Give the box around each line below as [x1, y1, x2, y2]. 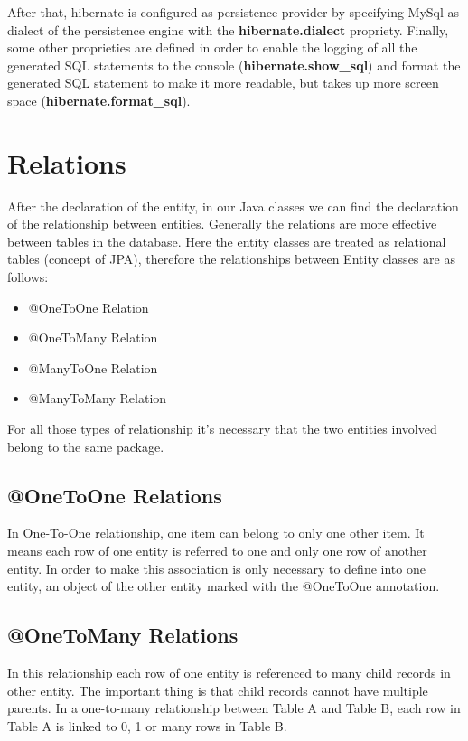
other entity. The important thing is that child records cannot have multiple [7, 680, 428, 699]
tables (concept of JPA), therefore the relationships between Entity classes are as [7, 249, 455, 268]
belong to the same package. [7, 436, 164, 455]
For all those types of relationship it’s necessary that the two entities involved [7, 419, 437, 438]
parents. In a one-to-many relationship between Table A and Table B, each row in [7, 699, 461, 718]
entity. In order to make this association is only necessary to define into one [7, 558, 426, 577]
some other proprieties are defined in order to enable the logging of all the [7, 38, 417, 57]
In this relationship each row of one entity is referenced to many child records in [7, 663, 451, 681]
